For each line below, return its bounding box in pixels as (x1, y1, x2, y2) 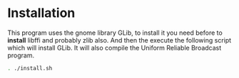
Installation (7, 5, 76, 21)
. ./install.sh (7, 65, 53, 72)
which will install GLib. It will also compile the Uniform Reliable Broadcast (7, 43, 222, 52)
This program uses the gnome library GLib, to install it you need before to (7, 28, 223, 37)
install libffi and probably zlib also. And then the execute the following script (7, 35, 232, 44)
